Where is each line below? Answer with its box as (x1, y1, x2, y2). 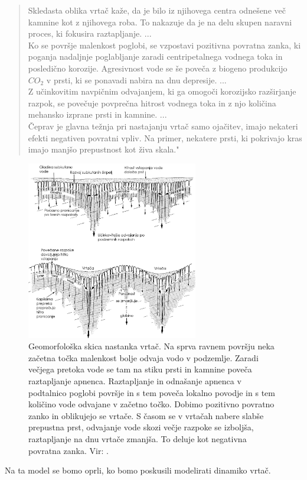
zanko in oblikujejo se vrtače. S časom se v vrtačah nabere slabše (28, 409, 264, 421)
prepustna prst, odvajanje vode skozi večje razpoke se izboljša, (28, 421, 254, 433)
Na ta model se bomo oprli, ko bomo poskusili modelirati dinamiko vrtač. (5, 464, 271, 476)
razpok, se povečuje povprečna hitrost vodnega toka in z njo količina (28, 96, 276, 109)
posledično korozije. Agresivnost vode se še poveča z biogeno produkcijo (28, 61, 288, 74)
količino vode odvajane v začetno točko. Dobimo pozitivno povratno (28, 398, 275, 410)
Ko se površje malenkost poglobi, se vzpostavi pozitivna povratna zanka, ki (28, 38, 301, 51)
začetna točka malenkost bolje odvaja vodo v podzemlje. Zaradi (28, 351, 259, 364)
